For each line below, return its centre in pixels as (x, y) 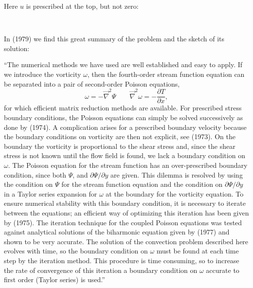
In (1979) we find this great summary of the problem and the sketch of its (114, 39)
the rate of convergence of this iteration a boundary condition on (101, 270)
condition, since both (35, 174)
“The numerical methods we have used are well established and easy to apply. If (123, 64)
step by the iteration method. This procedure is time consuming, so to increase (122, 260)
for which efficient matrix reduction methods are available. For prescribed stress (123, 108)
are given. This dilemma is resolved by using (177, 174)
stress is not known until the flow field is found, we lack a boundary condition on (125, 155)
